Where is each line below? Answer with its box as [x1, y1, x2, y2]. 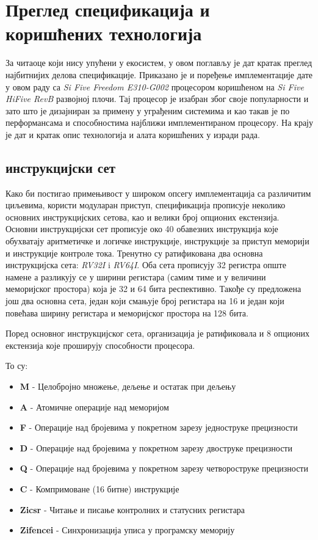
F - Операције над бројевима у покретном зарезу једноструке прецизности [20, 421, 298, 434]
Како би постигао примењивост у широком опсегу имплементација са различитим [5, 186, 311, 199]
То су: [5, 359, 28, 372]
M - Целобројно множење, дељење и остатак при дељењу [20, 379, 236, 392]
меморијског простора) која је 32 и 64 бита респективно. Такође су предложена [5, 282, 302, 295]
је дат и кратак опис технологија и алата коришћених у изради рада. [5, 128, 260, 140]
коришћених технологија [5, 21, 202, 46]
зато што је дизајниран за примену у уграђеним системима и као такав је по [5, 104, 290, 117]
